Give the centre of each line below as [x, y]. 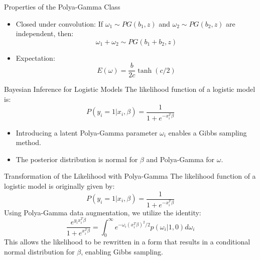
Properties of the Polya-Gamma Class [62, 7]
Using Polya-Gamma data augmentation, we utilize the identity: [103, 212]
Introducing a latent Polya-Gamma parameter [87, 132]
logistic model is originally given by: [59, 185]
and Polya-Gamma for [180, 159]
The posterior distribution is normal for [77, 159]
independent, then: [45, 33]
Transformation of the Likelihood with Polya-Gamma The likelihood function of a [130, 176]
